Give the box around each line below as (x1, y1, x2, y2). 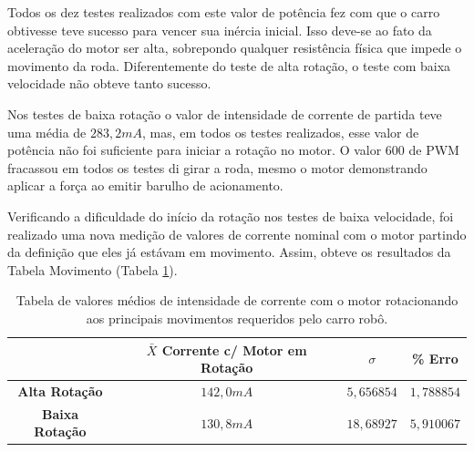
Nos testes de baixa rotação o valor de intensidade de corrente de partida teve (7, 104, 442, 123)
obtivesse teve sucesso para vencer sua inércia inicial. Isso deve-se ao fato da (7, 20, 432, 39)
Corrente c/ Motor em (161, 340, 307, 359)
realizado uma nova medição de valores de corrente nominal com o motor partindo (7, 224, 467, 243)
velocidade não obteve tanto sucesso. (7, 74, 211, 93)
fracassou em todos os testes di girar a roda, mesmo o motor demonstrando (7, 158, 428, 177)
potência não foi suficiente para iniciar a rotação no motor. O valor (7, 140, 382, 159)
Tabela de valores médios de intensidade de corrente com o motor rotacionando (15, 291, 459, 310)
